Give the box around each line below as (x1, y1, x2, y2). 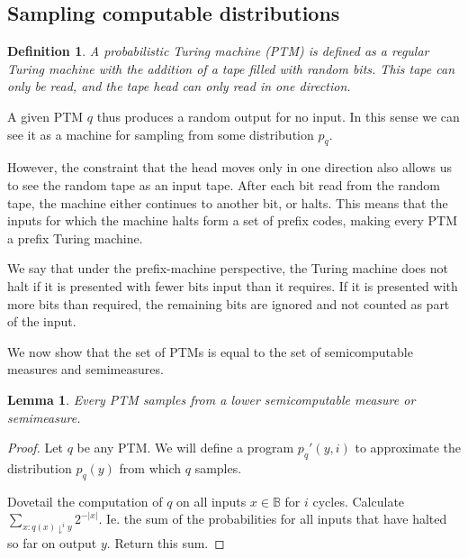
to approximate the (355, 438, 461, 457)
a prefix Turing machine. (7, 228, 143, 247)
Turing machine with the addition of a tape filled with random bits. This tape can (7, 59, 455, 78)
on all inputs (176, 491, 247, 510)
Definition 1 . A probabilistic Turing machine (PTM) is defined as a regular (7, 41, 429, 60)
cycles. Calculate (312, 491, 405, 510)
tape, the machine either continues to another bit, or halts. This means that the (7, 193, 448, 212)
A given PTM (7, 106, 84, 125)
